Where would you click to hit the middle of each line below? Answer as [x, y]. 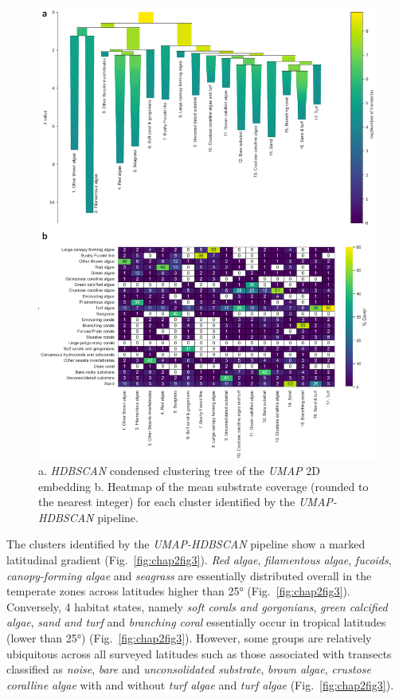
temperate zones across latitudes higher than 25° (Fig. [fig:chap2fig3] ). [178, 591]
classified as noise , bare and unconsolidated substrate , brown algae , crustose [189, 669]
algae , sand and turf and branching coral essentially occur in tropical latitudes [196, 622]
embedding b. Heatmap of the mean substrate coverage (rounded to [203, 486]
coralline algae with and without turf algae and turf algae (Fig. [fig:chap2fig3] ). [200, 684]
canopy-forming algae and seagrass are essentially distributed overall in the [189, 575]
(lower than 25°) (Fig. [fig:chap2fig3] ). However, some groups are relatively [189, 638]
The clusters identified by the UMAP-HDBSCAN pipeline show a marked [186, 544]
